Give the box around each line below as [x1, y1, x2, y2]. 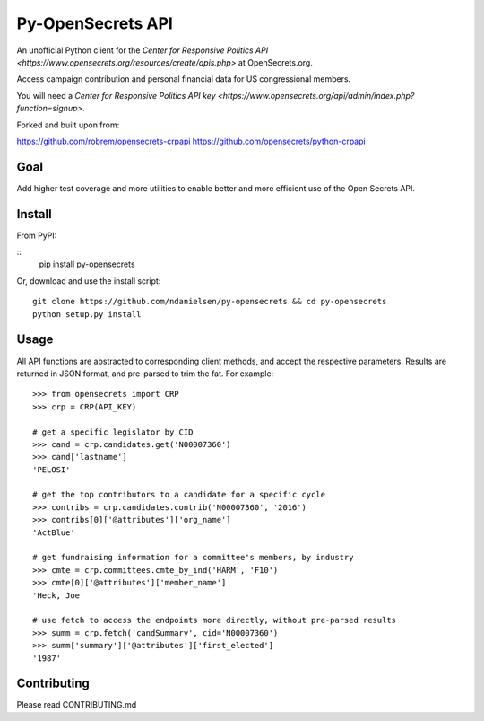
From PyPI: [16, 230, 57, 241]
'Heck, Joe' [32, 590, 85, 601]
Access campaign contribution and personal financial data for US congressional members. [16, 74, 351, 84]
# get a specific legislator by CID [32, 426, 194, 437]
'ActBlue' [32, 527, 75, 538]
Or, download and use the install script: [16, 275, 161, 286]
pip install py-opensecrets [39, 259, 135, 269]
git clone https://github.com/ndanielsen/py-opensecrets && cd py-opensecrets [32, 296, 387, 307]
